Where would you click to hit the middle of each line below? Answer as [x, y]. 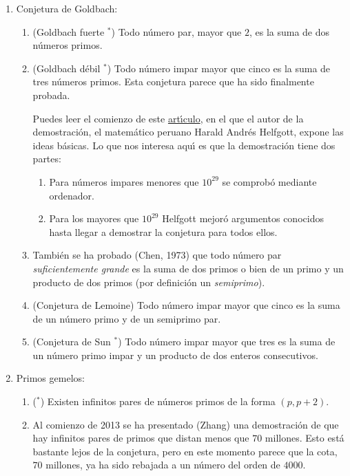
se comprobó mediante [269, 181]
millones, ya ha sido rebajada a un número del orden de [163, 465]
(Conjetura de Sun [72, 342]
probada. [51, 95]
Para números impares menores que [124, 181]
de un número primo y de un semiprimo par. [127, 318]
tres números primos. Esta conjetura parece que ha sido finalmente [173, 82]
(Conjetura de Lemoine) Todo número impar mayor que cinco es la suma [186, 305]
